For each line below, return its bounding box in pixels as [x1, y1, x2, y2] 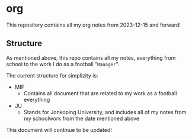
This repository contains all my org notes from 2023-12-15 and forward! [6, 21, 181, 28]
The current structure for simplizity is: [6, 72, 99, 79]
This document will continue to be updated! [6, 126, 113, 133]
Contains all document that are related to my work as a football [23, 89, 177, 96]
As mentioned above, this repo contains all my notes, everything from [6, 54, 176, 61]
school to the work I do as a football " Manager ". [6, 60, 120, 67]
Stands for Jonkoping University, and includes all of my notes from [23, 108, 187, 115]
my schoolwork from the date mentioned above [23, 115, 140, 122]
